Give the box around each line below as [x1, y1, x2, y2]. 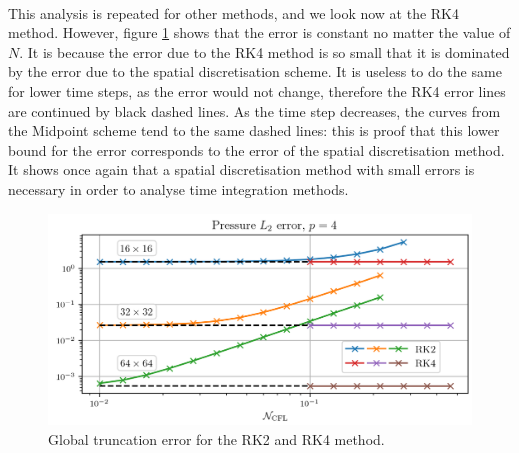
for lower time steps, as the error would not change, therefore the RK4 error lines [8, 80, 506, 101]
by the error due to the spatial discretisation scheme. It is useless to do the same [8, 61, 502, 82]
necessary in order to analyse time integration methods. [8, 178, 349, 199]
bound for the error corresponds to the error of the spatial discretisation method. [8, 139, 505, 160]
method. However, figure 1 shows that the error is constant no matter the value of [8, 22, 511, 43]
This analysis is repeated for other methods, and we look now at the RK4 [8, 2, 460, 23]
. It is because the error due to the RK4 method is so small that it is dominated [19, 41, 510, 62]
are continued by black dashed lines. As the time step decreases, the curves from [8, 100, 501, 121]
